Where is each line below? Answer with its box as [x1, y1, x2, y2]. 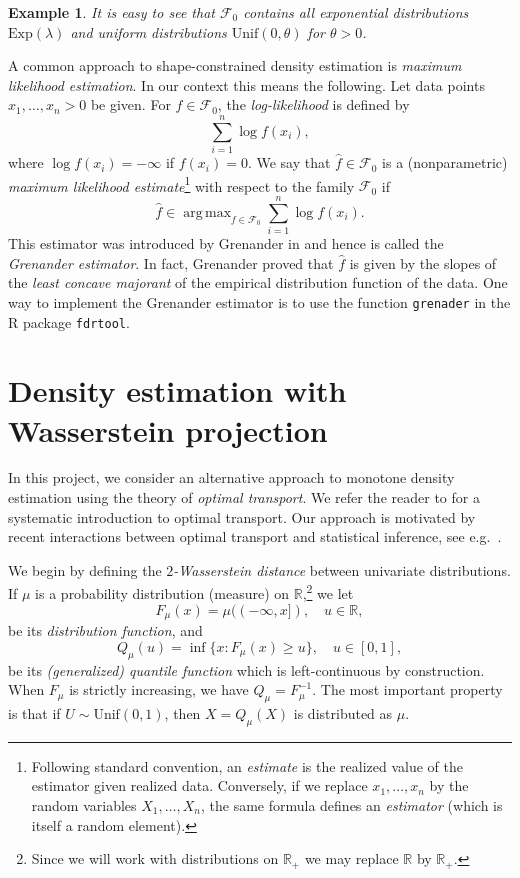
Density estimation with [8, 370, 347, 411]
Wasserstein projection [8, 409, 328, 450]
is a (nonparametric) [382, 152, 508, 173]
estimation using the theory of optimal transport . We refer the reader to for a [8, 487, 480, 508]
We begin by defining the [8, 559, 162, 580]
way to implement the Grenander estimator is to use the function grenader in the [8, 291, 511, 312]
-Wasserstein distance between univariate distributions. [173, 559, 511, 580]
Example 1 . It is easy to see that [8, 2, 215, 22]
